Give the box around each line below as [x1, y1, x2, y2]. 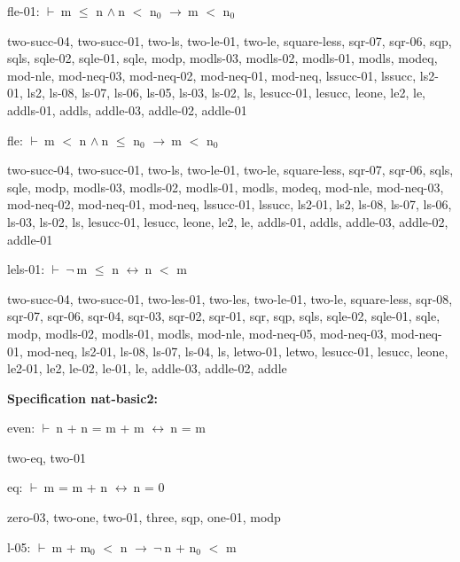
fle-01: [7, 2, 40, 20]
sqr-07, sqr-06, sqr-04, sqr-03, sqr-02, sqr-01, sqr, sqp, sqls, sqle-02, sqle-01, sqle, [7, 307, 441, 325]
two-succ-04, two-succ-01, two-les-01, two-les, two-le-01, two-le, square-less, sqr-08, [7, 289, 453, 308]
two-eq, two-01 [7, 448, 87, 466]
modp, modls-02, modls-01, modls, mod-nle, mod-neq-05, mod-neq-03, [7, 324, 387, 342]
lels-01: [7, 260, 45, 278]
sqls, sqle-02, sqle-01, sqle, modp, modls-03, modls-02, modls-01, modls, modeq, [7, 49, 438, 67]
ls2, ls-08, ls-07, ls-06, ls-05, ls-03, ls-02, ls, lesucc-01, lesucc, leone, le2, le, [27, 83, 425, 102]
